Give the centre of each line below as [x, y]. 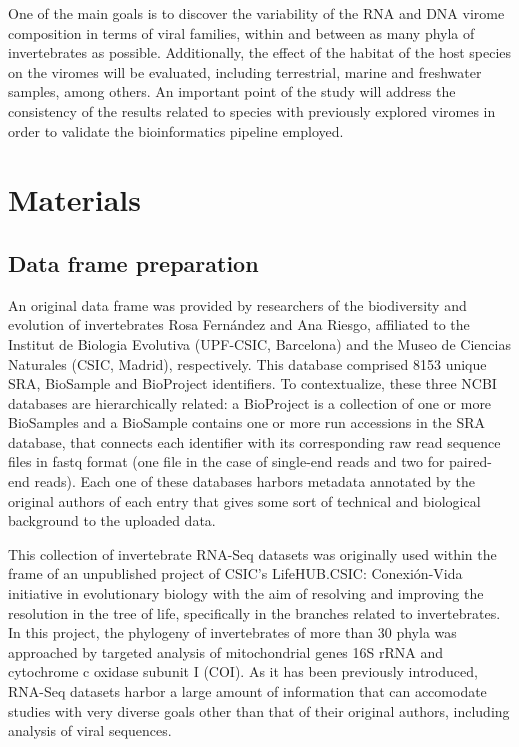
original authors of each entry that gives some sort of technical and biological [244, 500]
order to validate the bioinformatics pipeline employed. [176, 130]
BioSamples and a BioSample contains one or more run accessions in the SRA [247, 422]
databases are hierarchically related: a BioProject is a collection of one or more [250, 402]
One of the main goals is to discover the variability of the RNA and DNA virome [256, 13]
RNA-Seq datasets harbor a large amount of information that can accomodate [247, 691]
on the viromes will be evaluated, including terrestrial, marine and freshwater [245, 71]
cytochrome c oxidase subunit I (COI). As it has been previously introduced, [243, 671]
